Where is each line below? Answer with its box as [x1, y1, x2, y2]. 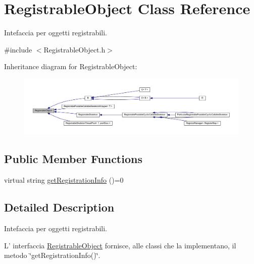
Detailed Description [4, 199, 115, 215]
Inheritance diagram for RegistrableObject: [4, 61, 137, 72]
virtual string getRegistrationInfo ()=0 [4, 175, 124, 185]
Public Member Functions [4, 151, 142, 167]
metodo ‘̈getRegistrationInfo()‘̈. [4, 250, 100, 260]
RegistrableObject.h [43, 44, 106, 55]
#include [4, 44, 32, 55]
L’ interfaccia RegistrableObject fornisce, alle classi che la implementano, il [4, 240, 236, 250]
